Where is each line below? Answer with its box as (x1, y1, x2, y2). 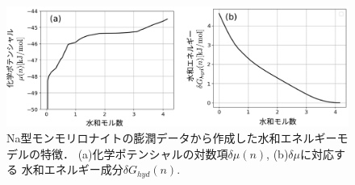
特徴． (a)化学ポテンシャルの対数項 (40, 145, 228, 162)
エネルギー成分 (44, 161, 123, 178)
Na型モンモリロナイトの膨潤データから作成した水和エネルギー (6, 129, 337, 146)
